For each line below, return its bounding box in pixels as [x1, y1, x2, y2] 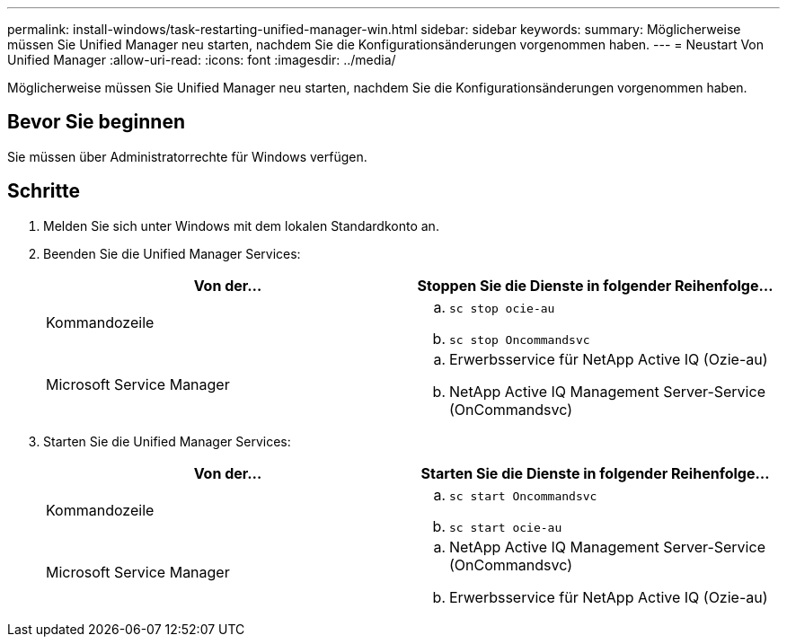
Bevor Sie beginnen [7, 110, 186, 134]
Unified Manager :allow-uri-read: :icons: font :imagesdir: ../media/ [7, 52, 396, 67]
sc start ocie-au [449, 520, 562, 534]
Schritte [7, 180, 80, 203]
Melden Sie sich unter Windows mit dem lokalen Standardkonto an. [43, 217, 439, 234]
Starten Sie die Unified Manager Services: [43, 433, 291, 449]
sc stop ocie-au [449, 301, 555, 315]
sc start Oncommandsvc [449, 489, 597, 503]
